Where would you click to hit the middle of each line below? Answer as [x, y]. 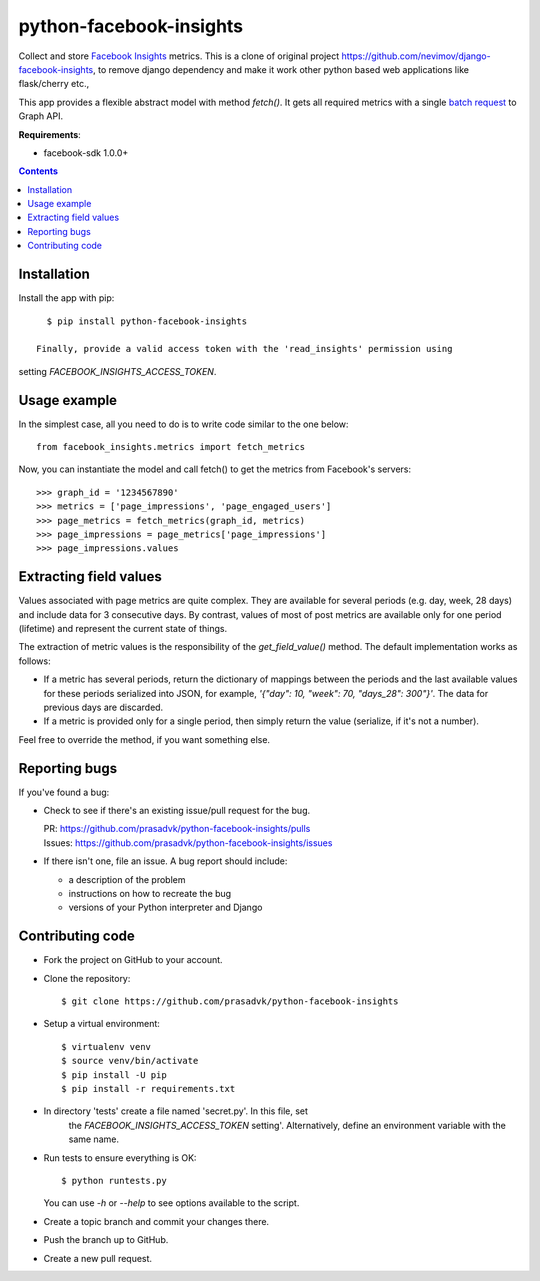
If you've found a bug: [64, 792]
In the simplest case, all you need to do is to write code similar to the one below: [183, 424]
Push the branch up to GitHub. [106, 1240]
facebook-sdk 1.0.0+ [86, 152]
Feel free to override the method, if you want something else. [144, 739]
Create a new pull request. [98, 1258]
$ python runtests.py [114, 1180]
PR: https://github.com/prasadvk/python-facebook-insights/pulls [177, 829]
